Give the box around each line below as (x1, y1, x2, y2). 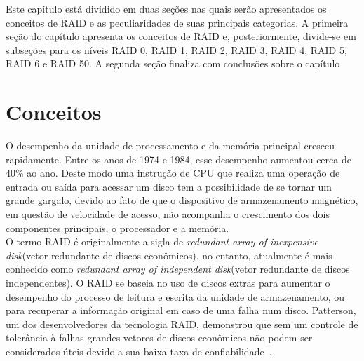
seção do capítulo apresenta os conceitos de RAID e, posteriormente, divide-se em (6, 29, 356, 43)
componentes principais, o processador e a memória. (6, 220, 229, 235)
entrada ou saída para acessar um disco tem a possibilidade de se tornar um (6, 179, 332, 193)
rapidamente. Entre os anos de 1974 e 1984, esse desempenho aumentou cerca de (6, 151, 351, 166)
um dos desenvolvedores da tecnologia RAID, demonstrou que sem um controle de (6, 316, 358, 331)
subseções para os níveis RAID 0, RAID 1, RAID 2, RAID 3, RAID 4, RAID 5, (6, 42, 347, 57)
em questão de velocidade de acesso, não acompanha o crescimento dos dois (6, 207, 330, 222)
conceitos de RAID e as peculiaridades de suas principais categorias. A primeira (6, 15, 349, 29)
